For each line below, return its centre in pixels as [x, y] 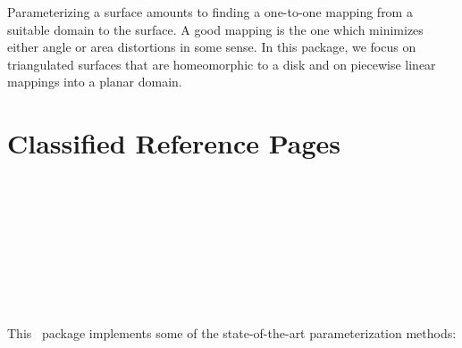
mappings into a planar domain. [95, 82]
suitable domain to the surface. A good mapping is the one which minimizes [215, 29]
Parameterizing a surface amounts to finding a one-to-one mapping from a [210, 12]
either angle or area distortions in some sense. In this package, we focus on [212, 47]
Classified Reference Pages [174, 143]
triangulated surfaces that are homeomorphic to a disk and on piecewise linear [222, 64]
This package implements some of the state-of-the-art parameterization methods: [232, 333]
